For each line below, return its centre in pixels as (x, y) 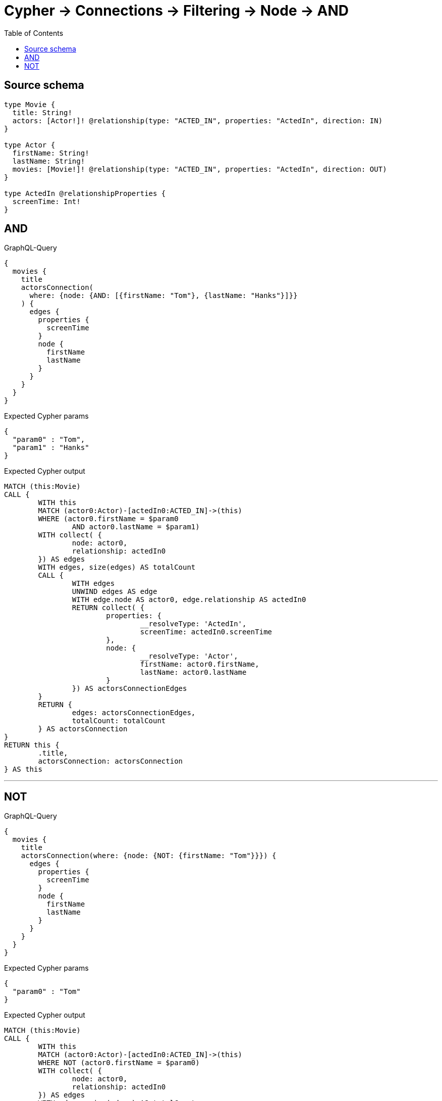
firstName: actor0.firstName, (200, 664)
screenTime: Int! (46, 201)
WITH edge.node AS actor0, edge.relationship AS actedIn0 (189, 600)
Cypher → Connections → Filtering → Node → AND (177, 11)
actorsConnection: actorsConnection (111, 761)
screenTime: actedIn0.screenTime (206, 632)
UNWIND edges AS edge (115, 592)
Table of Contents (34, 33)
